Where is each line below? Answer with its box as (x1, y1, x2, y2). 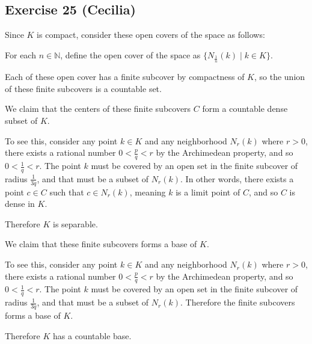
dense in (5, 197, 35, 210)
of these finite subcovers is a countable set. (5, 82, 162, 94)
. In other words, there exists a (180, 172, 294, 185)
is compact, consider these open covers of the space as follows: (37, 28, 265, 41)
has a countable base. (53, 329, 132, 342)
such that (49, 185, 84, 198)
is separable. (53, 217, 98, 230)
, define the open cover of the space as (60, 48, 201, 61)
